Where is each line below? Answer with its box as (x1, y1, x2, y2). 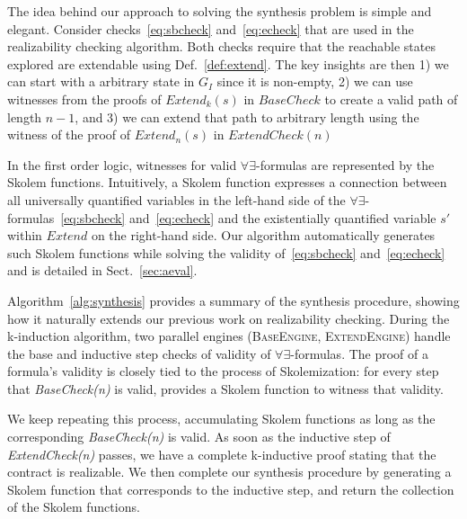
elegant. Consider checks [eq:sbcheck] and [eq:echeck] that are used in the (7, 19, 414, 38)
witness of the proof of (7, 125, 131, 144)
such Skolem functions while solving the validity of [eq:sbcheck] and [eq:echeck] (7, 243, 445, 262)
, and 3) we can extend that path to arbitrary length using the (75, 107, 419, 126)
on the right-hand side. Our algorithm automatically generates (91, 226, 436, 245)
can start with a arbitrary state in (7, 72, 195, 91)
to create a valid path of (324, 89, 458, 108)
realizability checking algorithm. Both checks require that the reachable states (7, 37, 436, 56)
